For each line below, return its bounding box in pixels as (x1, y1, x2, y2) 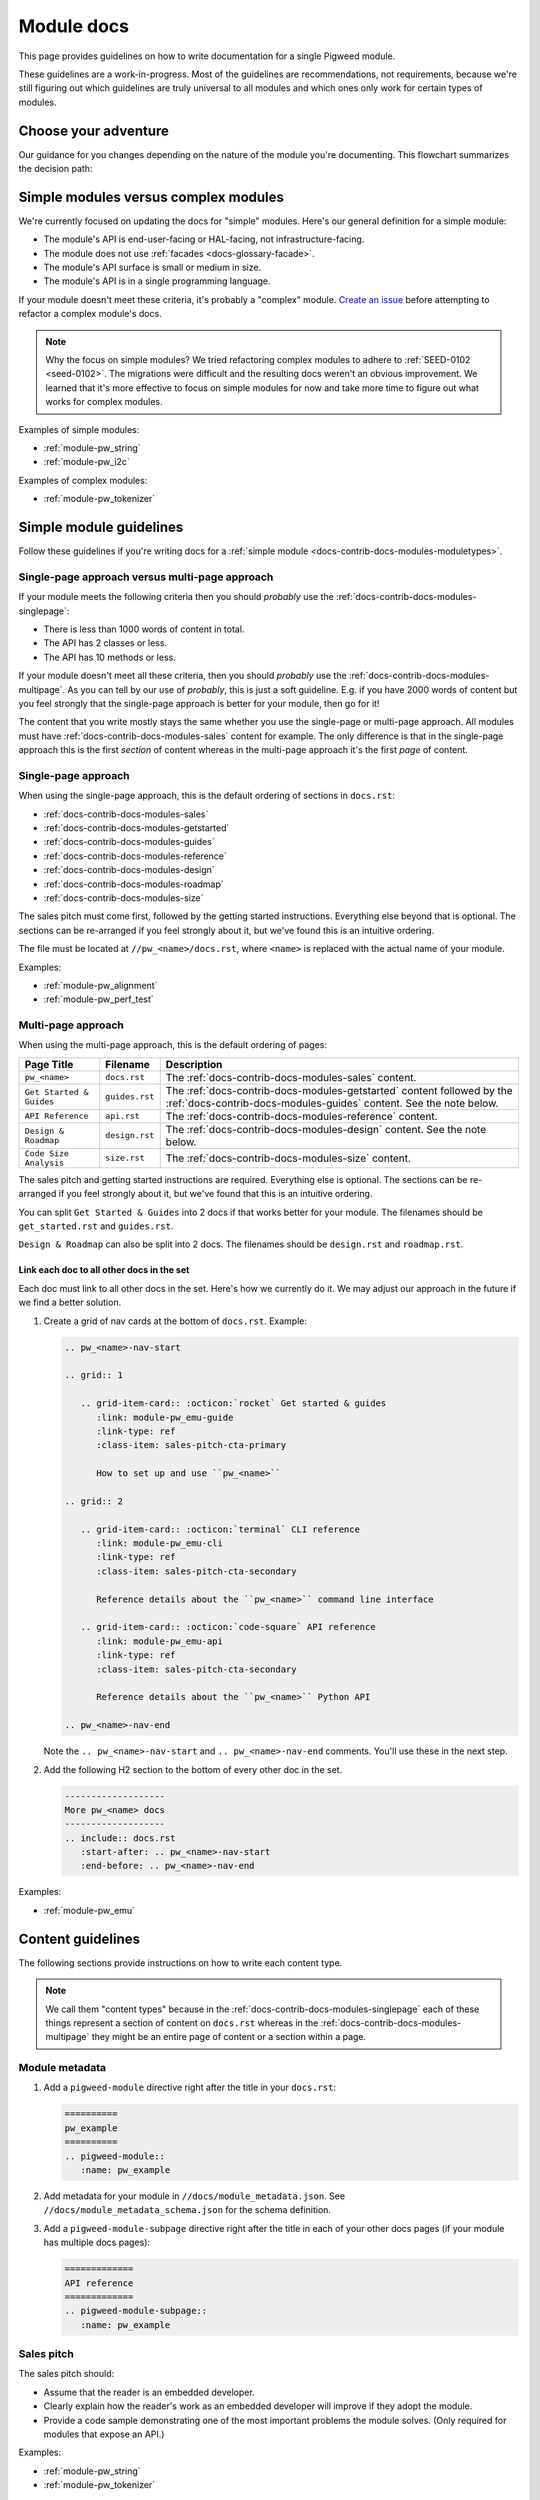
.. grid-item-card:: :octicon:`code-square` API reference (80, 1621, 376, 1633)
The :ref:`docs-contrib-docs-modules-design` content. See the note (165, 1122, 487, 1136)
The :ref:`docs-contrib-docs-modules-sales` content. (165, 1070, 417, 1084)
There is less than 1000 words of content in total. (43, 623, 245, 635)
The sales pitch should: (18, 2368, 115, 2380)
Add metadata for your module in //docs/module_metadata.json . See (43, 2190, 345, 2202)
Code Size (24, 1148, 70, 1159)
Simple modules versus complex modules (18, 188, 285, 205)
